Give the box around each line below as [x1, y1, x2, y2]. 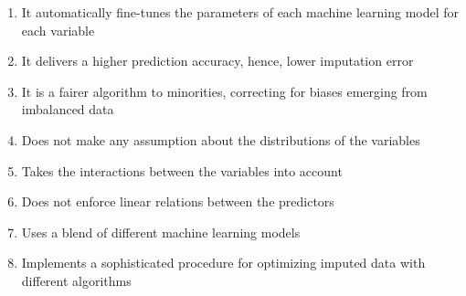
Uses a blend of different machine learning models [21, 222, 301, 241]
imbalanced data [21, 100, 114, 119]
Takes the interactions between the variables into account [21, 161, 343, 180]
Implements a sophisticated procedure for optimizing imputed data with [21, 253, 426, 272]
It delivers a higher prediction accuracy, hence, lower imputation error [21, 51, 414, 70]
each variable [21, 20, 95, 39]
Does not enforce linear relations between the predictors [21, 192, 334, 211]
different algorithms [21, 270, 132, 290]
